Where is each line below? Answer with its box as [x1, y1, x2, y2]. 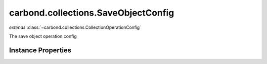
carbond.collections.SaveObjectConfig [9, 7, 174, 18]
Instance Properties [9, 46, 72, 54]
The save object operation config [9, 33, 77, 39]
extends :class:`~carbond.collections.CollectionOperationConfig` [9, 24, 141, 30]
